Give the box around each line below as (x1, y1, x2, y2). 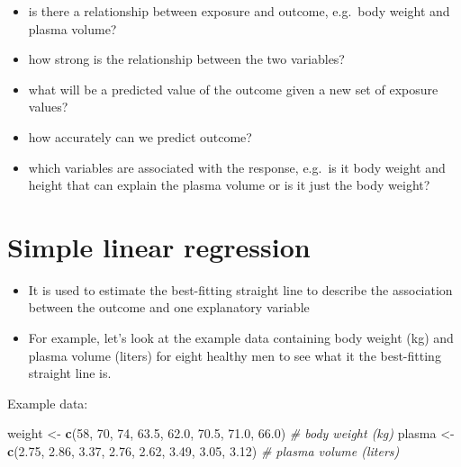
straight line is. (28, 364, 112, 382)
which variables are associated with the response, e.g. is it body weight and (28, 157, 446, 176)
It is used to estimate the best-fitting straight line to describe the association (28, 280, 453, 299)
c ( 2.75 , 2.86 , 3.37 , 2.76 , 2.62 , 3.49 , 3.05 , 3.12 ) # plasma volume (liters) (7, 442, 400, 461)
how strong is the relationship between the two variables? (28, 49, 345, 68)
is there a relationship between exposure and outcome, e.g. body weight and (28, 2, 450, 20)
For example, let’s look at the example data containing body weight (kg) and (28, 328, 454, 347)
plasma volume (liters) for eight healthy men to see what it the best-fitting (28, 346, 441, 364)
